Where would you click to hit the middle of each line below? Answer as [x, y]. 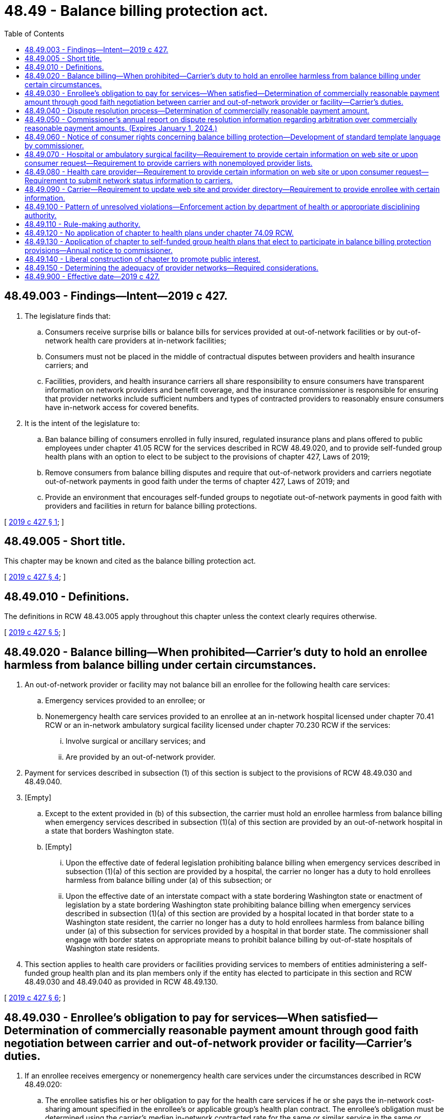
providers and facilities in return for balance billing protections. [151, 506]
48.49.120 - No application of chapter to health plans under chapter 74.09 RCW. [159, 233]
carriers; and [67, 365]
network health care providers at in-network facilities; [136, 340]
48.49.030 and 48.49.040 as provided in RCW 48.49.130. [121, 982]
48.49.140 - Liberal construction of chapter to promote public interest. [143, 259]
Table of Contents [34, 33]
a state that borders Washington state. [110, 831]
